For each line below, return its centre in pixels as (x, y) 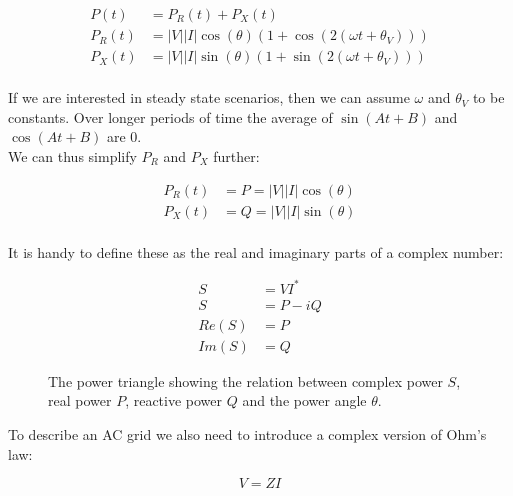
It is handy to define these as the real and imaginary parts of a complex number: (256, 251)
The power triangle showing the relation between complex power (245, 380)
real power (80, 400)
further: (236, 155)
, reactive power (174, 400)
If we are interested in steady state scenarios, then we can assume (209, 97)
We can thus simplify (72, 155)
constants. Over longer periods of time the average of (170, 116)
